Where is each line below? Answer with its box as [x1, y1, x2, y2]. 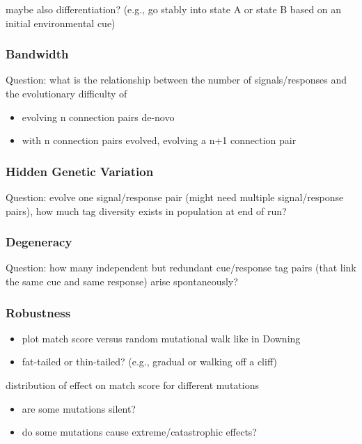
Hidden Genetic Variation [6, 162, 154, 180]
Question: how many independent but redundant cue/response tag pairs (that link [6, 260, 356, 275]
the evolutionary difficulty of [6, 86, 127, 100]
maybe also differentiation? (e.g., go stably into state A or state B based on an [6, 2, 342, 16]
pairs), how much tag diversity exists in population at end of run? [6, 203, 287, 218]
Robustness [6, 303, 71, 321]
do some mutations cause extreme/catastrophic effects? [22, 425, 257, 439]
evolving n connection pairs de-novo [22, 109, 175, 124]
